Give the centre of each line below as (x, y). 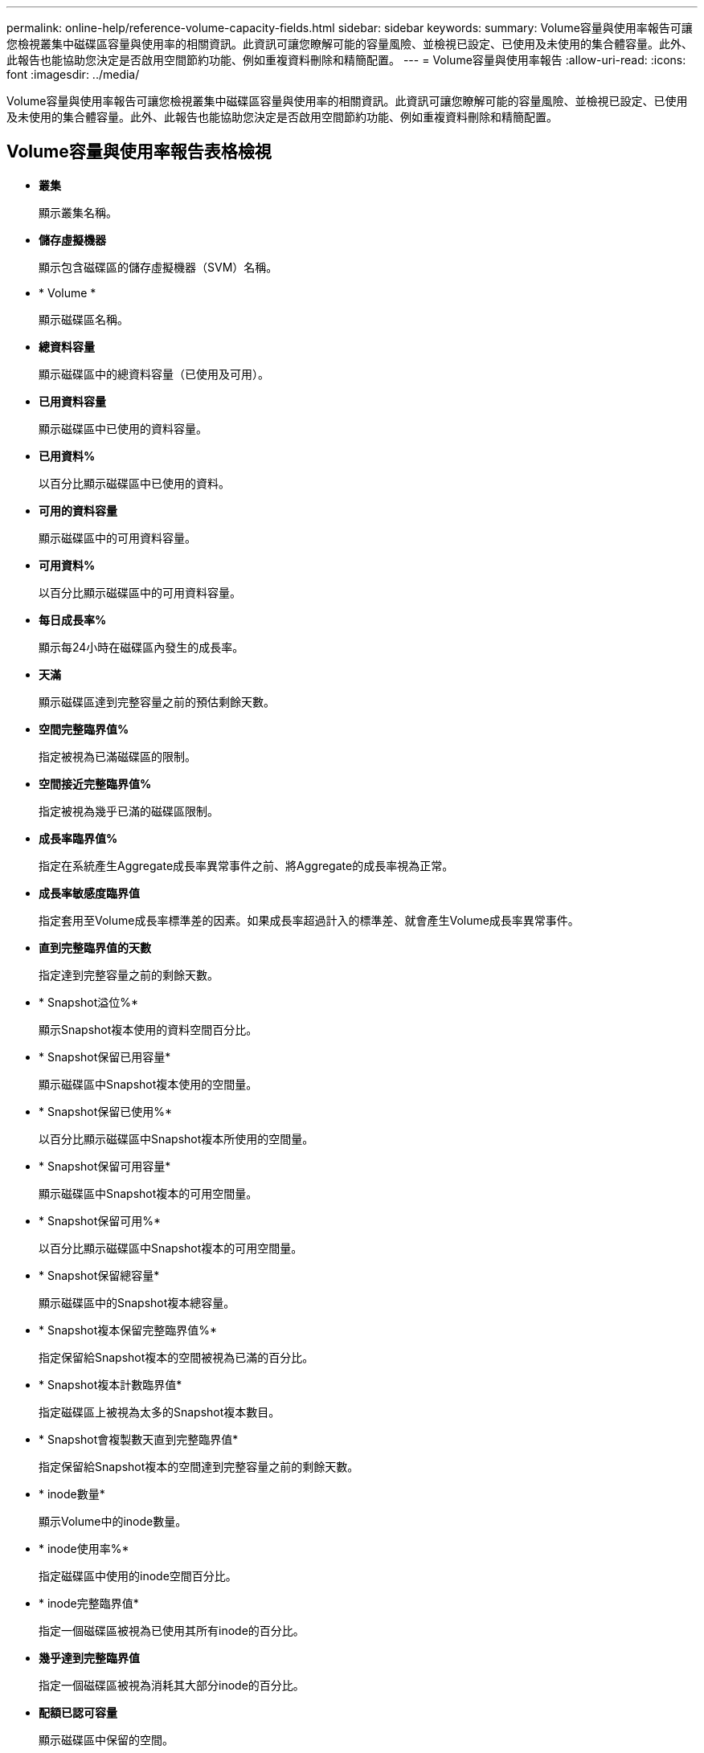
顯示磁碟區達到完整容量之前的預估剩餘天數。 (157, 701)
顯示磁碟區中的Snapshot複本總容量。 (137, 1302)
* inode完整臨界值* (89, 1603)
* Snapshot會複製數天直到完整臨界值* (139, 1439)
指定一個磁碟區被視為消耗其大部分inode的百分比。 (172, 1685)
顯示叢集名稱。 (78, 212)
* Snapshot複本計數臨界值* (111, 1384)
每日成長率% (73, 619)
